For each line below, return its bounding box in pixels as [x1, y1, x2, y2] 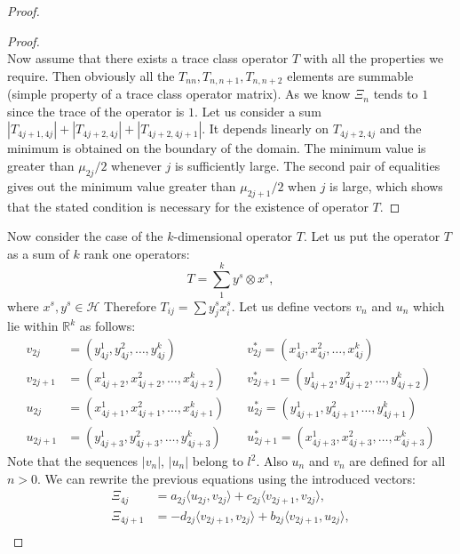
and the [379, 119, 422, 138]
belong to [192, 452, 243, 470]
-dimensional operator [173, 227, 293, 245]
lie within [7, 317, 59, 335]
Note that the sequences [7, 452, 139, 470]
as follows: [79, 317, 136, 335]
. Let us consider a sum [194, 101, 321, 120]
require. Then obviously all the [7, 66, 175, 84]
